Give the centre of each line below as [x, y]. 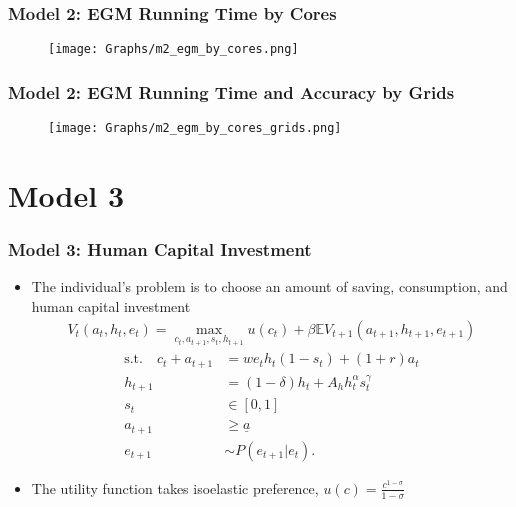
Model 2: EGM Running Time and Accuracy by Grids [231, 91]
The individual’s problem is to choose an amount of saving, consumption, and [269, 286]
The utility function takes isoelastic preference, [175, 487]
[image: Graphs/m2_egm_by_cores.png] [173, 49]
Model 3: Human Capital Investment [160, 249]
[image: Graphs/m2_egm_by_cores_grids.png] [195, 128]
